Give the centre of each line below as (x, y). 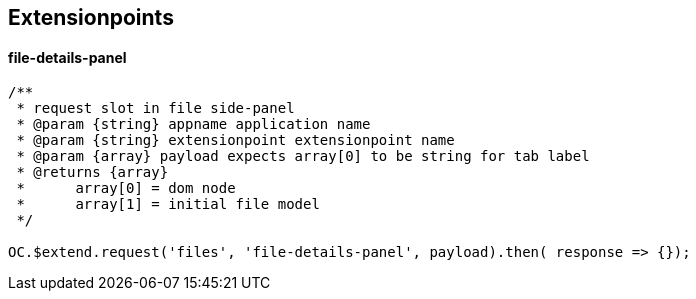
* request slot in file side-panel (155, 108)
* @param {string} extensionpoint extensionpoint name (235, 140)
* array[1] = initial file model (168, 204)
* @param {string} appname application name (193, 124)
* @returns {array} (92, 172)
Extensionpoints (91, 17)
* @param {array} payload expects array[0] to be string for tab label (303, 156)
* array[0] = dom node (126, 188)
